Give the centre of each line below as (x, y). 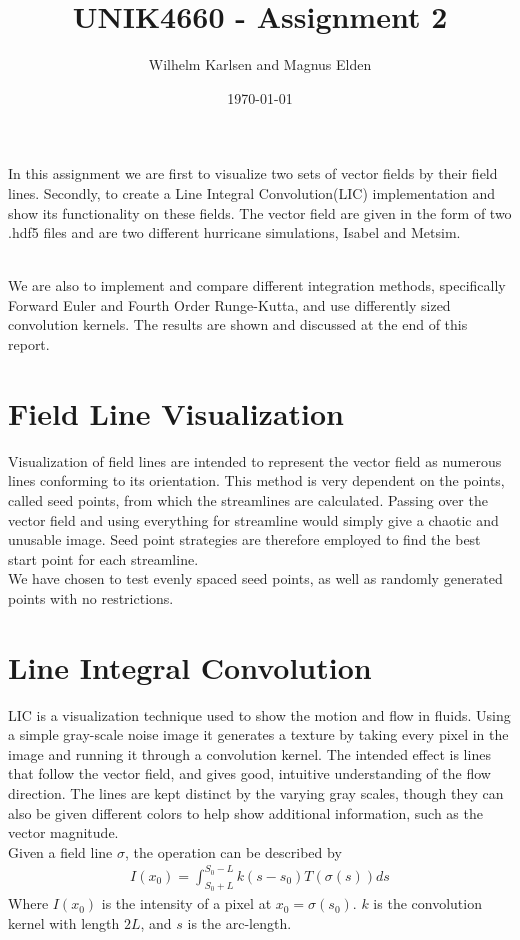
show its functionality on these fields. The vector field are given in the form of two (260, 212)
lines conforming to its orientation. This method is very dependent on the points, (256, 480)
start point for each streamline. (103, 558)
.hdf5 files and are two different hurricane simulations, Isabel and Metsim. (234, 232)
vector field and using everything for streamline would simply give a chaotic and (253, 519)
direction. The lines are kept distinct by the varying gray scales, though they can (256, 793)
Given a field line (60, 851)
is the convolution (427, 903)
